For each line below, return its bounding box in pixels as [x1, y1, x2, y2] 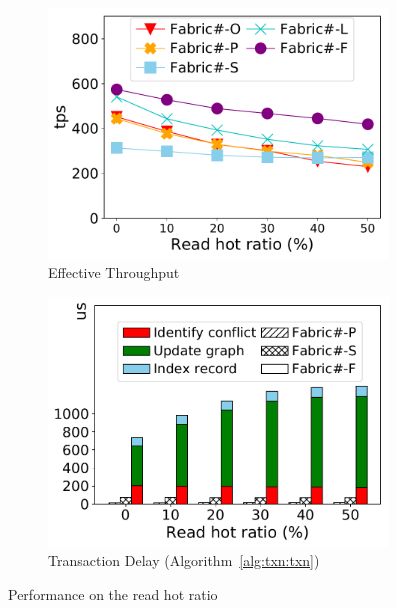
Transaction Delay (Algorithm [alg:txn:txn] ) [48, 550, 320, 571]
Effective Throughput [48, 262, 180, 283]
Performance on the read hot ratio [8, 583, 218, 604]
